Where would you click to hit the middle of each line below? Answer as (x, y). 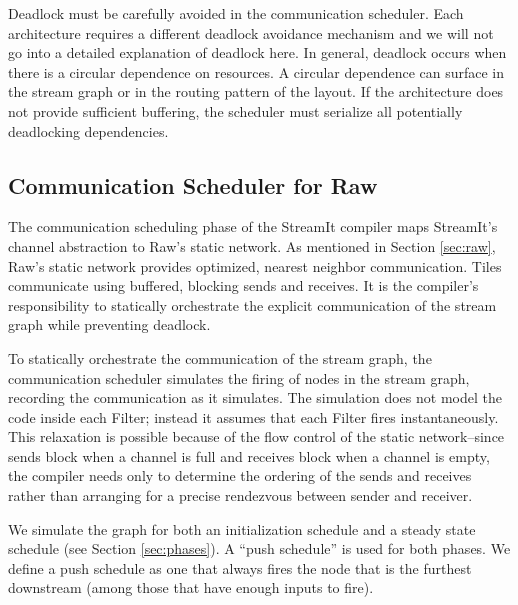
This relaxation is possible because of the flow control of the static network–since (256, 436)
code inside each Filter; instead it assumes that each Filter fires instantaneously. (253, 416)
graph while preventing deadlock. (109, 324)
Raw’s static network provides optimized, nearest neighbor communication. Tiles (255, 265)
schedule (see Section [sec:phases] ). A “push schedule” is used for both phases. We (259, 548)
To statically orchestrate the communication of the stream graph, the (220, 357)
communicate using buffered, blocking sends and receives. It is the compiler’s (243, 285)
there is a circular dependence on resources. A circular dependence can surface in (256, 71)
